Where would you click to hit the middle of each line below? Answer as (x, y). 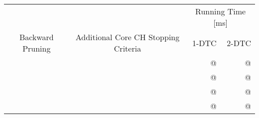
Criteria (128, 48)
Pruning (37, 48)
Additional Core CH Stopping (128, 37)
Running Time (221, 11)
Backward (36, 37)
